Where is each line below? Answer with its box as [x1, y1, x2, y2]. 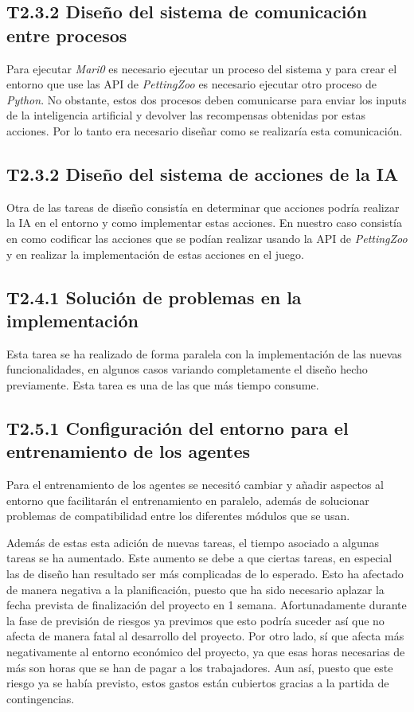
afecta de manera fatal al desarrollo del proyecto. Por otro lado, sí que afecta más [6, 628, 404, 644]
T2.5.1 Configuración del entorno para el [6, 415, 349, 440]
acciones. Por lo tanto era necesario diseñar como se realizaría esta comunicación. [6, 122, 403, 139]
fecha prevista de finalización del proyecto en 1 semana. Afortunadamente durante [6, 597, 407, 613]
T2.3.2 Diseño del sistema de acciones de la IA [6, 161, 399, 186]
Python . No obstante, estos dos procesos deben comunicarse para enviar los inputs [6, 91, 407, 108]
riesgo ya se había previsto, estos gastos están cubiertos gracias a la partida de [6, 675, 389, 691]
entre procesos [6, 22, 127, 47]
